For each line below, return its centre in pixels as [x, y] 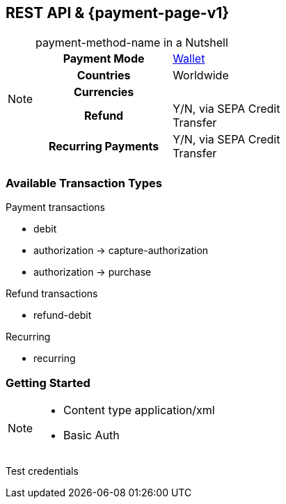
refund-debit [63, 315]
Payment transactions [55, 207]
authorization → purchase [93, 272]
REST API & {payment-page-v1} [118, 13]
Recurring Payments [104, 147]
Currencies [104, 92]
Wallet [189, 59]
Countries [104, 76]
